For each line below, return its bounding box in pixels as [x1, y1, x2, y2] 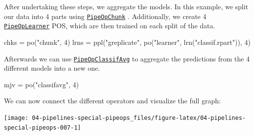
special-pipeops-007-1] [4, 124, 81, 131]
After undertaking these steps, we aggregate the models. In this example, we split [4, 1, 249, 11]
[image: [4, 114, 29, 121]
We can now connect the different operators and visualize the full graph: [4, 96, 221, 106]
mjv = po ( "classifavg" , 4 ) [4, 79, 79, 89]
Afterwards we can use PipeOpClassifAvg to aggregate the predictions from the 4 [4, 53, 250, 63]
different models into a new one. [4, 63, 100, 73]
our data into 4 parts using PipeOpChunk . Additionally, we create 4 [4, 11, 207, 21]
